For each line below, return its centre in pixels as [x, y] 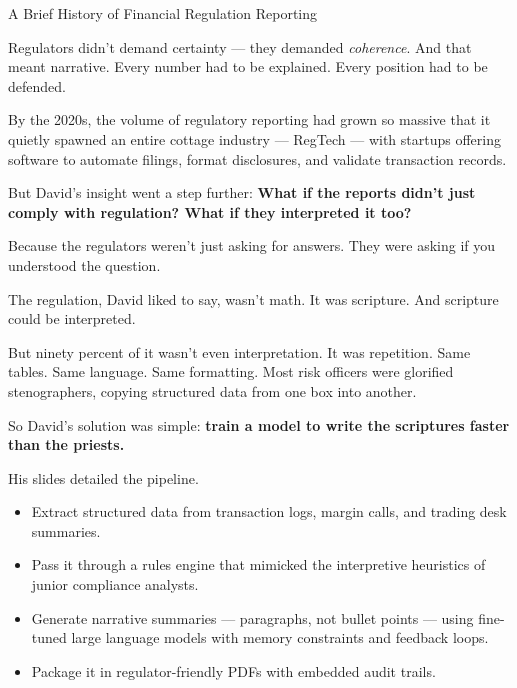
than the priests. [66, 444]
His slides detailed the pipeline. [103, 477]
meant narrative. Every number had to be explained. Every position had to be [248, 66]
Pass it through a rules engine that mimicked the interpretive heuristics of [258, 564]
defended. [37, 85]
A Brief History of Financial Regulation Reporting [163, 13]
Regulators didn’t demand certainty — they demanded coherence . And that [240, 46]
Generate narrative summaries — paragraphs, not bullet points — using [252, 617]
